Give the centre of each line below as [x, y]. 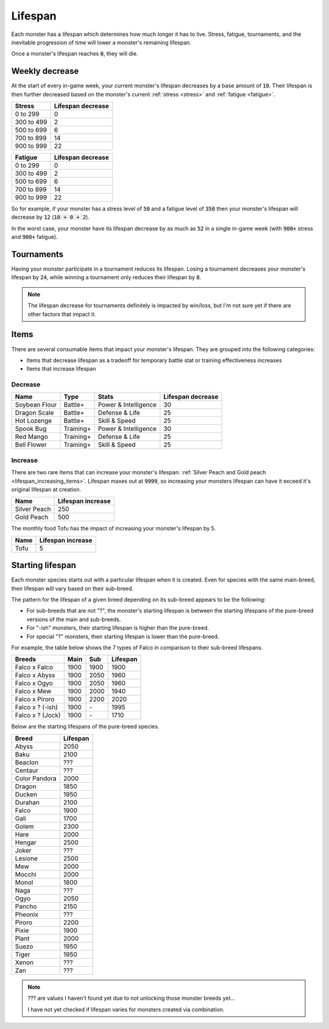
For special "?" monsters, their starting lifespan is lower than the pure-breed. [123, 636]
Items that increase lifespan [61, 369]
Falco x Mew [33, 691]
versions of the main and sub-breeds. [74, 619]
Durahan [27, 802]
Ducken [26, 794]
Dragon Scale [34, 413]
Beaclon [27, 762]
